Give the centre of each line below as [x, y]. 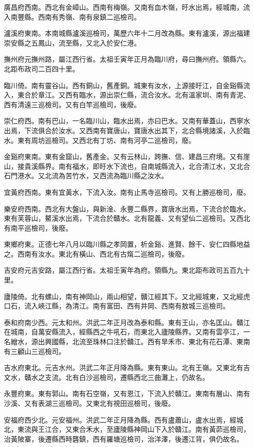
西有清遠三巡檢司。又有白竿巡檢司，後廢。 [72, 104]
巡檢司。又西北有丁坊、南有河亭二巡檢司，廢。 [120, 140]
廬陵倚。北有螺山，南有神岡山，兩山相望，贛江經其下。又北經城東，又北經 [124, 296]
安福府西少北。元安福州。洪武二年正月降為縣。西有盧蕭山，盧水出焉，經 [120, 419]
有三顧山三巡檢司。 [35, 351]
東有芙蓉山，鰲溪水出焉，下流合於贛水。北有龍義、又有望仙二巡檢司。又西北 [127, 218]
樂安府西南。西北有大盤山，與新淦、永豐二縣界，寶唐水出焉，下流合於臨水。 [127, 208]
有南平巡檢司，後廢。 [38, 227]
